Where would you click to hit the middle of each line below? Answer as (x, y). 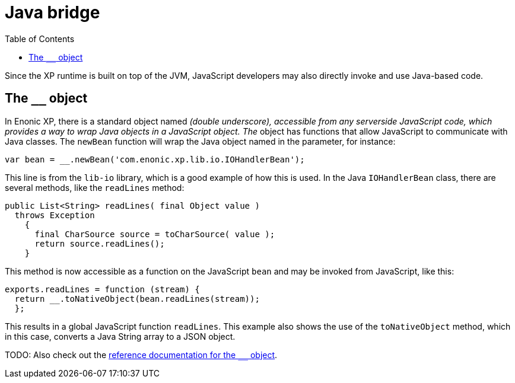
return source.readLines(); (100, 243)
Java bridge (53, 12)
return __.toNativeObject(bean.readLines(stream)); (137, 299)
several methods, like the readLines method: (95, 187)
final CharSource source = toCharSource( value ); (155, 234)
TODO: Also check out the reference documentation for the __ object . (141, 355)
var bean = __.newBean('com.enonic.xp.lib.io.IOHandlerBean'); (155, 159)
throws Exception (55, 215)
